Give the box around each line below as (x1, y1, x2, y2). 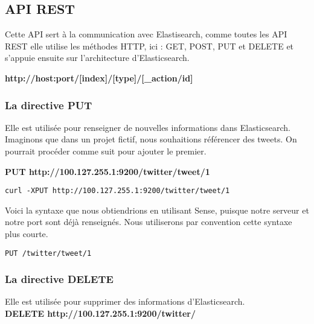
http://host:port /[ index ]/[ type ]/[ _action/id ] (5, 71, 193, 84)
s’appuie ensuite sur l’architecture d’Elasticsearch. (5, 51, 190, 64)
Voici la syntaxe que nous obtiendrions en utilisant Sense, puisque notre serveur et (5, 203, 309, 216)
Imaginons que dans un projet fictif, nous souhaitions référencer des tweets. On (5, 133, 297, 145)
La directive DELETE (5, 272, 114, 287)
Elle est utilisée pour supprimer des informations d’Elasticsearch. (5, 295, 245, 308)
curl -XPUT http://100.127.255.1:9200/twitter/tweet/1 (5, 186, 230, 195)
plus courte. (5, 227, 48, 240)
